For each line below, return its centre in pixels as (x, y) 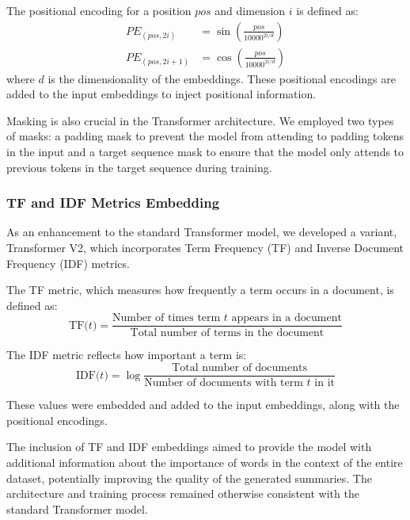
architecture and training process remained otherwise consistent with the (183, 493)
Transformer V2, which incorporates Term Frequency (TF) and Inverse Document (205, 248)
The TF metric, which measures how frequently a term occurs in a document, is (200, 290)
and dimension (250, 10)
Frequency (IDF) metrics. (68, 263)
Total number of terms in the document (227, 333)
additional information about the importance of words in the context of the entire (205, 462)
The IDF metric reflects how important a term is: (127, 355)
